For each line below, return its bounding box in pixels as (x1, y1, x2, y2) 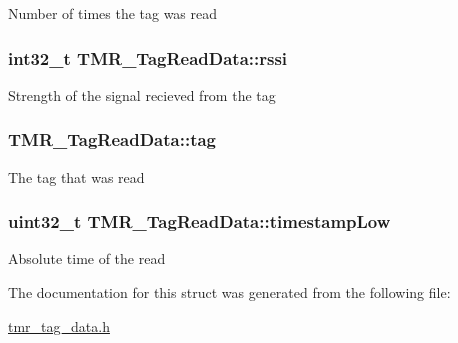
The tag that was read (8, 166, 145, 187)
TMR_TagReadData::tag (8, 127, 217, 152)
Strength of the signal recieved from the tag (8, 84, 276, 105)
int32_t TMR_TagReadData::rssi (8, 45, 288, 70)
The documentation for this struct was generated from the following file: (8, 282, 451, 303)
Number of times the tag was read (8, 3, 218, 23)
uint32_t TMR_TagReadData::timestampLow (8, 209, 391, 234)
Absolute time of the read (8, 248, 166, 269)
